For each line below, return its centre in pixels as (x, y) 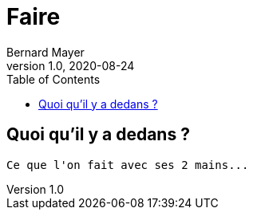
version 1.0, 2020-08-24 (71, 65)
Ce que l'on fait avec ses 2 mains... (128, 165)
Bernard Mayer (45, 52)
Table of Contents (53, 79)
